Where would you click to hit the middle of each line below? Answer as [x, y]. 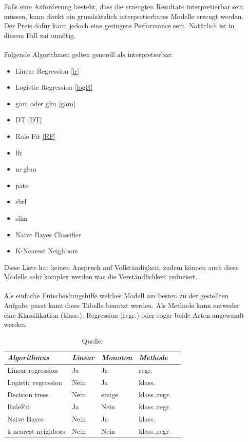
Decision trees [28, 394]
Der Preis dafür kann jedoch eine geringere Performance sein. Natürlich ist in [119, 26]
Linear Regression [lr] [47, 70]
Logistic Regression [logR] [54, 87]
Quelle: [93, 340]
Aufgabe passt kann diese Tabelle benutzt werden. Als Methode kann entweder [122, 305]
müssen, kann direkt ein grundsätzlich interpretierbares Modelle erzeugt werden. [124, 16]
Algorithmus [28, 357]
